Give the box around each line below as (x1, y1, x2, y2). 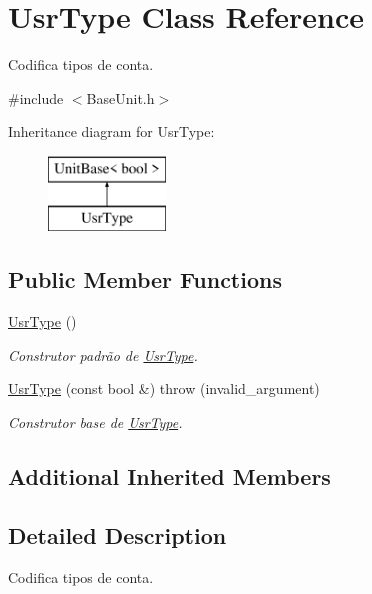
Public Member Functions (8, 264, 282, 295)
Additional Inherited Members (8, 461, 331, 492)
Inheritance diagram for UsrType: (8, 121, 215, 142)
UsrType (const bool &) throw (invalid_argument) (8, 378, 320, 399)
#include (8, 87, 64, 108)
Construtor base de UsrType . (8, 412, 183, 433)
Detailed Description (8, 519, 227, 550)
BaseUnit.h (86, 87, 155, 108)
